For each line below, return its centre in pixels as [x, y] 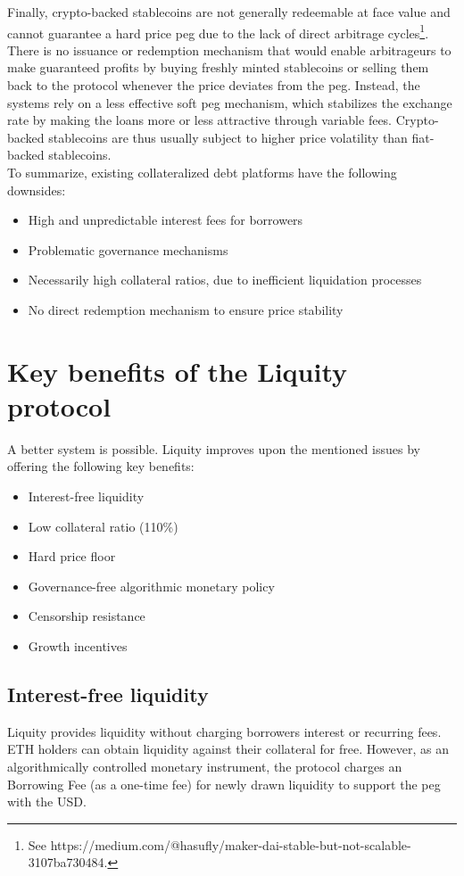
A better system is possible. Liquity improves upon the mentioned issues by [214, 448]
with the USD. [47, 802]
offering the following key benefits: [101, 466]
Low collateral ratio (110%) [103, 526]
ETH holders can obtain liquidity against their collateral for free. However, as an [228, 749]
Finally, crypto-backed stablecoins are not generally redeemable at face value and [229, 12]
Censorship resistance [87, 616]
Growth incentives [78, 646]
